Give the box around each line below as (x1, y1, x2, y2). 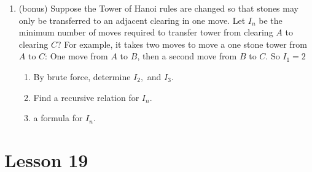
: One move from (45, 50, 108, 62)
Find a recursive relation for (33, 91, 139, 103)
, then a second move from (137, 50, 237, 62)
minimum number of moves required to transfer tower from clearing (18, 26, 273, 39)
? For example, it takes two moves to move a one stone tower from (57, 37, 307, 50)
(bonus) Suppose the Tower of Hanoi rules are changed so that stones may (18, 2, 298, 14)
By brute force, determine (33, 70, 131, 83)
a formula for (33, 111, 83, 124)
